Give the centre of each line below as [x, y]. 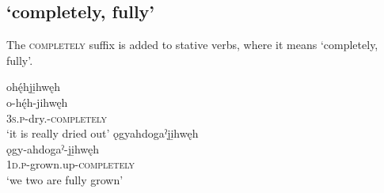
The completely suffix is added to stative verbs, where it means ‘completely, [192, 45]
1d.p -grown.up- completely [71, 164]
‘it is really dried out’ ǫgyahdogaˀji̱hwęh [103, 133]
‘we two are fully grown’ [65, 179]
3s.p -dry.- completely [57, 117]
